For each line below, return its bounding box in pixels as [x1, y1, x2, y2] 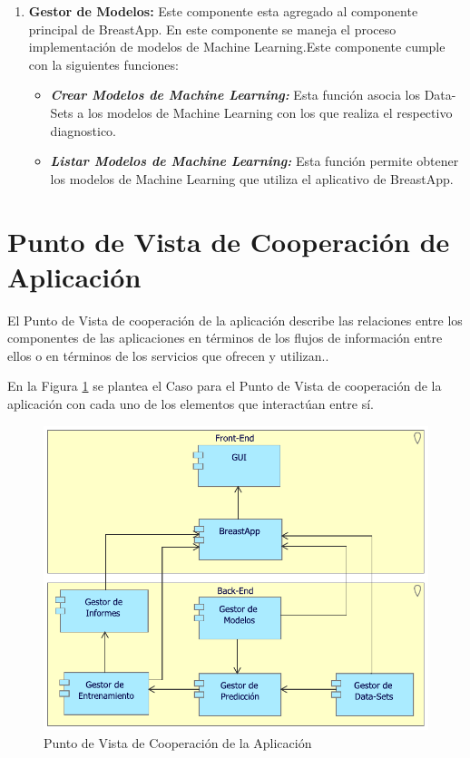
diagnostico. [50, 121, 117, 140]
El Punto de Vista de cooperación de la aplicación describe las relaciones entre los [7, 310, 463, 329]
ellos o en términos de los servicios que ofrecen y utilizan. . [7, 345, 329, 364]
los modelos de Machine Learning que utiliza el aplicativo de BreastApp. [50, 169, 454, 188]
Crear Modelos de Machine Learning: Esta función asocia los [50, 85, 420, 104]
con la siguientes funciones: [28, 54, 179, 73]
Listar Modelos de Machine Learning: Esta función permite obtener [50, 151, 459, 170]
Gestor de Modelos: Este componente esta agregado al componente [28, 2, 418, 20]
